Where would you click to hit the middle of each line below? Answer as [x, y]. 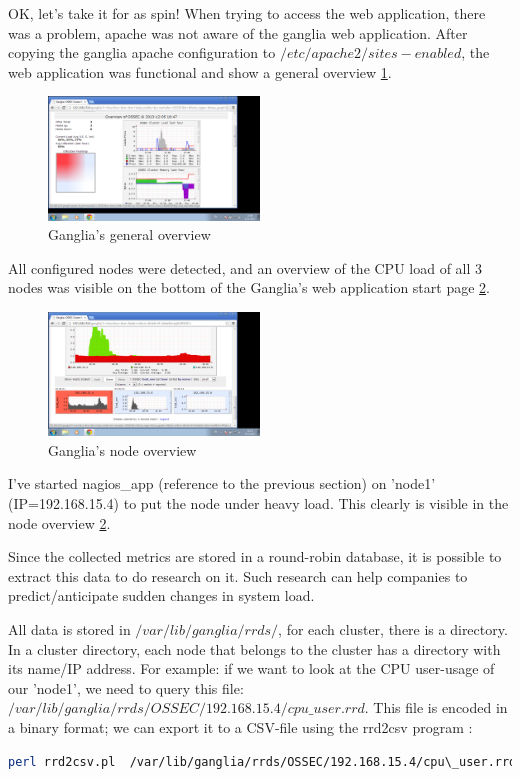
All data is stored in [69, 628]
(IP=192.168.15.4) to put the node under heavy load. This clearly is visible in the [258, 502]
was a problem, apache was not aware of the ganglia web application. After [238, 32]
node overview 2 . [59, 522]
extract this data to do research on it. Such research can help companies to [238, 575]
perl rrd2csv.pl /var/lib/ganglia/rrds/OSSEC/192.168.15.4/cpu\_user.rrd [262, 761]
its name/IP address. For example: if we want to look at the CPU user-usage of [251, 668]
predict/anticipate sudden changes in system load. [161, 595]
